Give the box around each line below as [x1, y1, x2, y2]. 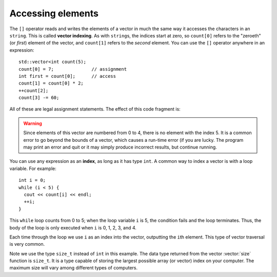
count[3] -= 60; [18, 95, 60, 101]
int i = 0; [18, 177, 46, 183]
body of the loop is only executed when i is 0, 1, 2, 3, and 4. [9, 224, 137, 230]
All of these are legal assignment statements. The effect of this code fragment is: [9, 106, 181, 112]
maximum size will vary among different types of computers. [9, 265, 138, 271]
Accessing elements [9, 8, 98, 19]
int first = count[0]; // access [18, 73, 116, 79]
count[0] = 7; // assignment [18, 66, 127, 72]
